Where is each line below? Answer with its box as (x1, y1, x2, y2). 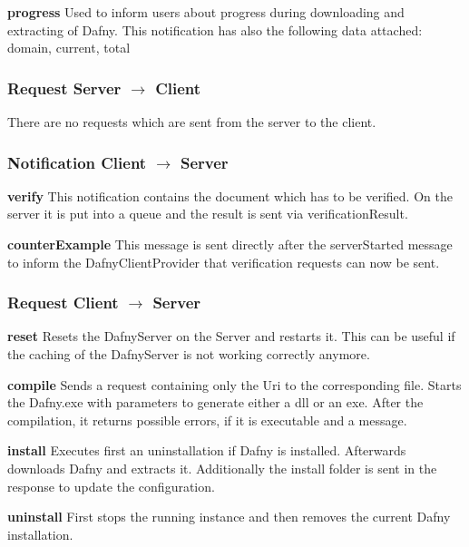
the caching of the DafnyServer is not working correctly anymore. (7, 345, 370, 363)
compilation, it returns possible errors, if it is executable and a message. (7, 410, 407, 429)
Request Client (7, 291, 119, 314)
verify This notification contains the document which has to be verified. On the (7, 186, 453, 205)
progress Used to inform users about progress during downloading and (7, 3, 405, 21)
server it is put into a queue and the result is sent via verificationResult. (7, 204, 408, 223)
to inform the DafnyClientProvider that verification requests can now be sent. (7, 252, 440, 271)
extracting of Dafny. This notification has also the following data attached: (7, 20, 423, 39)
